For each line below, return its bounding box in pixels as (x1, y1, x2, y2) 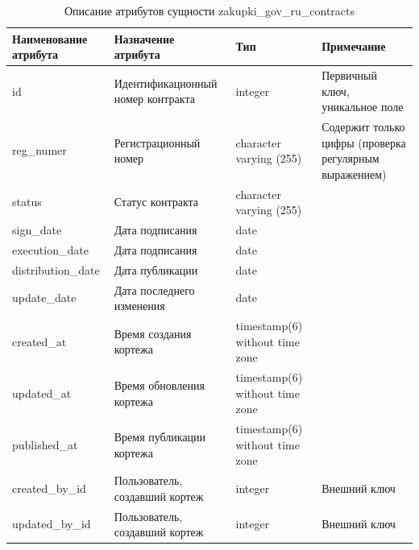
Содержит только (322, 118, 405, 135)
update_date (12, 289, 77, 306)
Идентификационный (114, 74, 218, 91)
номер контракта (114, 90, 195, 107)
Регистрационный (114, 134, 201, 151)
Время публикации (114, 428, 206, 445)
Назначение (114, 30, 175, 47)
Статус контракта (114, 193, 199, 210)
